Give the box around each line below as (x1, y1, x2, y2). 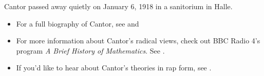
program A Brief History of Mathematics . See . (16, 45, 165, 56)
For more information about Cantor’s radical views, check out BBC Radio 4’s (16, 35, 260, 46)
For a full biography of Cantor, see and (16, 18, 139, 29)
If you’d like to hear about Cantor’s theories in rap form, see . (16, 62, 212, 73)
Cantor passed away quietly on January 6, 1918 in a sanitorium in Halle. (4, 1, 233, 11)
